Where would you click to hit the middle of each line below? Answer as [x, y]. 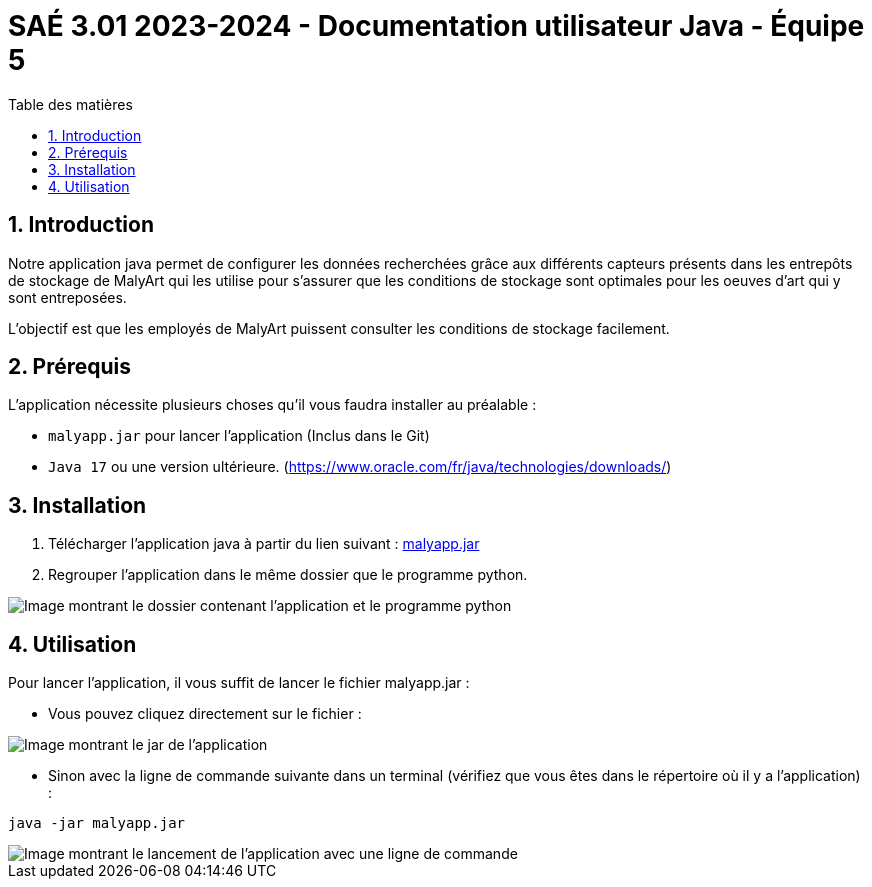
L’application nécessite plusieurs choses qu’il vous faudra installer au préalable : [272, 405]
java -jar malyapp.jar [97, 823]
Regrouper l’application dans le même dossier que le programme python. [288, 575]
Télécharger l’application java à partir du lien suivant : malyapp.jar [264, 544]
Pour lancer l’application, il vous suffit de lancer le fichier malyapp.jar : [239, 683]
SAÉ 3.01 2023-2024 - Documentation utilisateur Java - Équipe [436, 26]
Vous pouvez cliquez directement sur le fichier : [205, 714]
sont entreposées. [67, 297]
